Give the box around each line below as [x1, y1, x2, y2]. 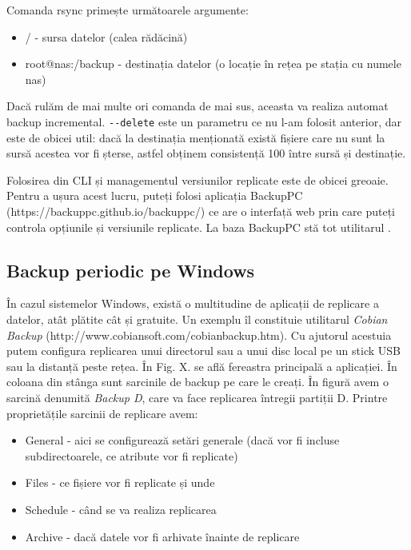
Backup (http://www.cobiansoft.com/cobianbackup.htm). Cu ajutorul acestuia [6, 326, 392, 343]
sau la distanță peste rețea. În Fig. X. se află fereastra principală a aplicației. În [6, 357, 397, 374]
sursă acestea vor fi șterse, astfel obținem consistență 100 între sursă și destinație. [6, 145, 406, 161]
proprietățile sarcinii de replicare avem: [6, 405, 198, 421]
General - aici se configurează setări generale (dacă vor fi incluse [25, 432, 340, 448]
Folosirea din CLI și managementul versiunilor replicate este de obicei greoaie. [6, 171, 389, 188]
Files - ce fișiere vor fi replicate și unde [25, 474, 215, 491]
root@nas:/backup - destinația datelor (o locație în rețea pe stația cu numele [25, 55, 401, 72]
